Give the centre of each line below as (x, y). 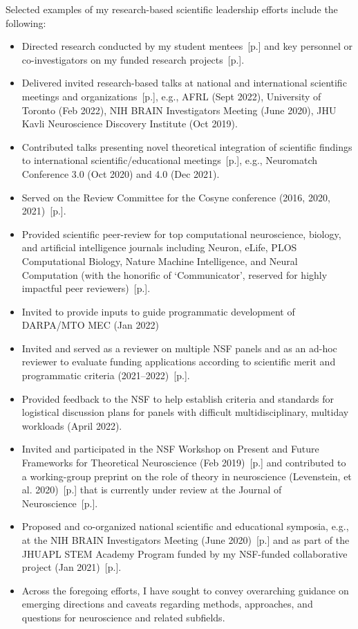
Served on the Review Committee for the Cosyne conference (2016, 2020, (176, 197)
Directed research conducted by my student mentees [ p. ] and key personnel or (187, 46)
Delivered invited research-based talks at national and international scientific (184, 83)
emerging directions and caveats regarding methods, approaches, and (167, 604)
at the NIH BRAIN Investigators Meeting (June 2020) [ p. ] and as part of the (186, 540)
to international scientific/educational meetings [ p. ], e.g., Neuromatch (170, 160)
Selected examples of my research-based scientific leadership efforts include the (172, 9)
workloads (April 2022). (72, 425)
